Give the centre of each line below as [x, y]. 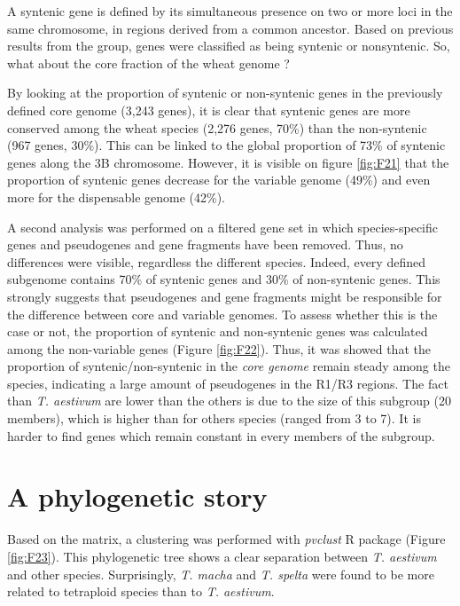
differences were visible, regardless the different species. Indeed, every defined [216, 261]
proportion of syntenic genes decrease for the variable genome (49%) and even [219, 180]
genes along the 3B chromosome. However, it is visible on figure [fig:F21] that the [228, 162]
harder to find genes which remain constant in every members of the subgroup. [221, 435]
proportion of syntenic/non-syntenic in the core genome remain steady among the [229, 366]
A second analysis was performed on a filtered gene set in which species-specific [222, 227]
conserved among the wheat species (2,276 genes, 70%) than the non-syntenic [217, 127]
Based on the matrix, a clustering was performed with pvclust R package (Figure [226, 539]
